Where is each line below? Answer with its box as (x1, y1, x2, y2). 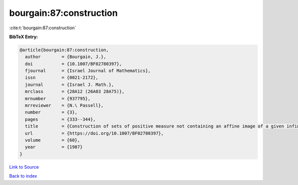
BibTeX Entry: (9, 34, 38, 40)
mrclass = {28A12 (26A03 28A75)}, (25, 89, 125, 94)
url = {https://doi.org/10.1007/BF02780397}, (25, 130, 164, 136)
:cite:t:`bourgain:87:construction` (9, 25, 76, 31)
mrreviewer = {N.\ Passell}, (25, 103, 104, 109)
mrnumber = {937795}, (25, 96, 91, 101)
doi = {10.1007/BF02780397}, (25, 61, 122, 66)
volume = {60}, (25, 137, 80, 143)
